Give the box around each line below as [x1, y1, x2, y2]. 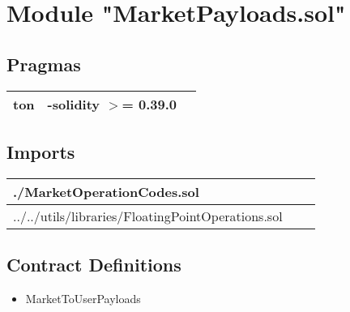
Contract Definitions [6, 252, 181, 277]
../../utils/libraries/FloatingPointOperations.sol [13, 206, 283, 225]
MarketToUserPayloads [25, 289, 141, 306]
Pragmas [6, 51, 81, 76]
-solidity [47, 94, 100, 113]
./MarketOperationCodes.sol [13, 182, 199, 201]
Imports [6, 139, 75, 164]
